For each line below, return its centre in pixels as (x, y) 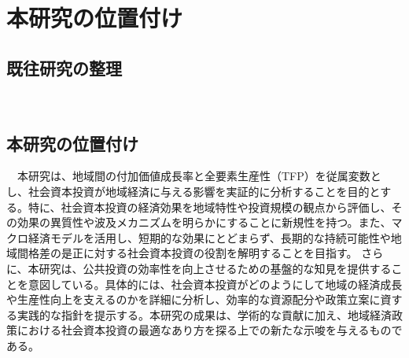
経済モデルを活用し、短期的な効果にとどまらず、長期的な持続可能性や (209, 237)
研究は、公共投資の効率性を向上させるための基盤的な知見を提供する (215, 268)
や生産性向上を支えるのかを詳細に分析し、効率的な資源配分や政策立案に (193, 299)
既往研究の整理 (64, 67)
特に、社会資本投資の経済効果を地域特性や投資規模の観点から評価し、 (210, 207)
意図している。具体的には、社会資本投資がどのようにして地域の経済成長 (215, 284)
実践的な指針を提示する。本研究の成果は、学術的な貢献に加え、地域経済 (204, 314)
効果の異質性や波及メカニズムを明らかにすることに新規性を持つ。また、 (204, 222)
